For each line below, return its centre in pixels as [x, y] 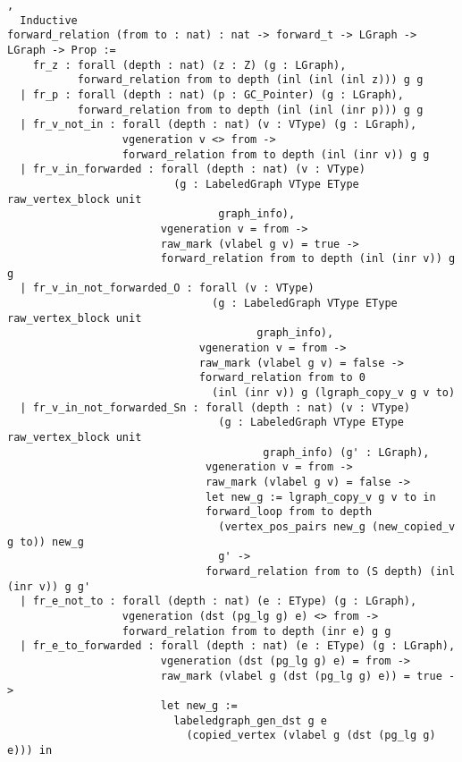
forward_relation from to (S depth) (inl [330, 571]
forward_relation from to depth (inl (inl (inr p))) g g [250, 110]
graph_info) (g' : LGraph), [346, 452]
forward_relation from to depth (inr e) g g [256, 631]
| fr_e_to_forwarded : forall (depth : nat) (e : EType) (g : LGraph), [238, 646]
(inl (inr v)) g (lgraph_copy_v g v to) [334, 393]
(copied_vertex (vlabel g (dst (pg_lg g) [311, 736]
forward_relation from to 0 [282, 378]
